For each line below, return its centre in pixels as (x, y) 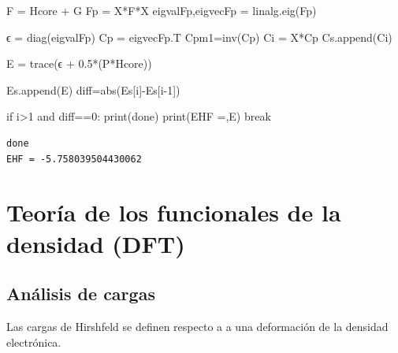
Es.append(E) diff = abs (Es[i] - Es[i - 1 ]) (93, 89)
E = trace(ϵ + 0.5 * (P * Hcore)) (79, 63)
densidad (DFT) (96, 243)
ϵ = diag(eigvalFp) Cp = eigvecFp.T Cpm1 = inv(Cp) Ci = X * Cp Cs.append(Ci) (199, 37)
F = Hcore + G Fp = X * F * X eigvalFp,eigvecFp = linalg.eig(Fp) (162, 10)
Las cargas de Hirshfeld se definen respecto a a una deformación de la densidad (197, 326)
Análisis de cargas (81, 294)
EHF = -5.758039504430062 (74, 159)
